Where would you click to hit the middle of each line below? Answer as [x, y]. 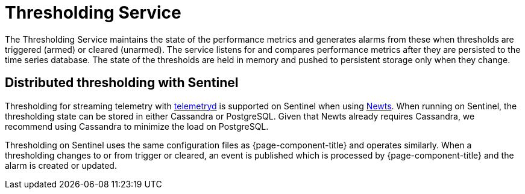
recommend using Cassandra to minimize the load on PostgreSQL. [137, 126]
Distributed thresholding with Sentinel [122, 83]
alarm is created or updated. [61, 165]
